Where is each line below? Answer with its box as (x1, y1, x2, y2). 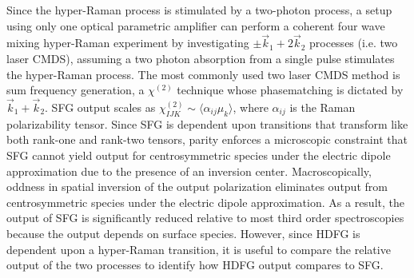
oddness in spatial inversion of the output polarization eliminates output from (6, 178, 388, 195)
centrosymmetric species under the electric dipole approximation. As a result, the (6, 193, 404, 210)
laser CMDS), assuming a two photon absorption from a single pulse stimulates (6, 50, 395, 66)
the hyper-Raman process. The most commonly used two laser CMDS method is (6, 66, 400, 82)
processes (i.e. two (309, 34, 398, 51)
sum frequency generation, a (6, 81, 145, 98)
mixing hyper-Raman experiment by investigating (6, 34, 249, 51)
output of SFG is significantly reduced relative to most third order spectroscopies (6, 209, 404, 226)
